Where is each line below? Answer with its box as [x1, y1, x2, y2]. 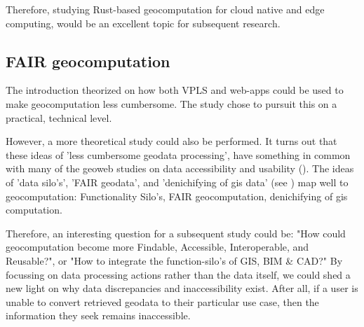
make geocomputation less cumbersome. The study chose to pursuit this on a [6, 96, 337, 111]
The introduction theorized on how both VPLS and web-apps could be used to [6, 83, 344, 97]
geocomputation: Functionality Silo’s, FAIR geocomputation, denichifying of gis [6, 188, 348, 203]
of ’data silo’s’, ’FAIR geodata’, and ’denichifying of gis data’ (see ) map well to [6, 174, 349, 189]
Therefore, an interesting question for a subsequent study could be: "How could [6, 225, 346, 240]
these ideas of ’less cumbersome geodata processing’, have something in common [6, 147, 351, 162]
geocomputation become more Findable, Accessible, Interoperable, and [6, 239, 309, 254]
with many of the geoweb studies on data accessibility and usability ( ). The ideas [6, 161, 354, 176]
